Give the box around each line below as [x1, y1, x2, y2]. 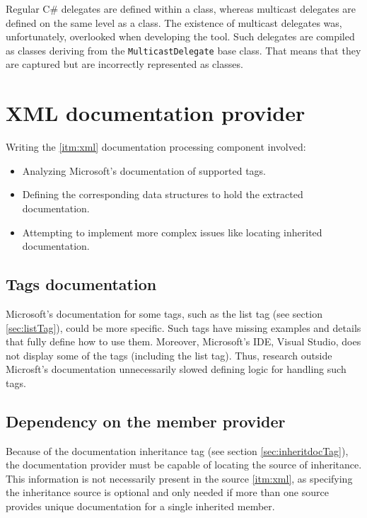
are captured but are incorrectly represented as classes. [6, 57, 243, 71]
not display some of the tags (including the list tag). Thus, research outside [6, 347, 332, 362]
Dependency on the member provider [6, 410, 286, 432]
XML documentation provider [6, 98, 305, 127]
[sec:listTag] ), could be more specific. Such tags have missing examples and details [6, 320, 361, 335]
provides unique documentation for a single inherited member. [6, 499, 275, 514]
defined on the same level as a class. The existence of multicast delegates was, [6, 15, 342, 30]
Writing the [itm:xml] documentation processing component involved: [6, 139, 306, 154]
